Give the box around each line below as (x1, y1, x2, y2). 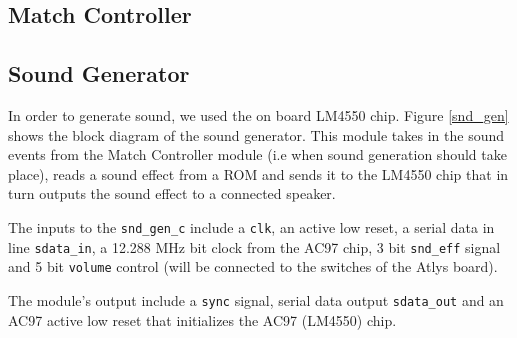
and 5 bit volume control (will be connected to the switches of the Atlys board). (8, 256, 498, 277)
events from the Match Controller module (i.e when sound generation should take (8, 144, 507, 165)
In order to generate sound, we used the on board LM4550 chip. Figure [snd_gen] (8, 104, 509, 125)
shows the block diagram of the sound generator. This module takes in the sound (8, 124, 505, 145)
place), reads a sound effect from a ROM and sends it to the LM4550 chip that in (8, 163, 509, 184)
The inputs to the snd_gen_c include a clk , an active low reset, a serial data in (8, 216, 495, 237)
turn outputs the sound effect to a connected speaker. (8, 183, 336, 204)
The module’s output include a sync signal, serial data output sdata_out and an (8, 289, 504, 310)
